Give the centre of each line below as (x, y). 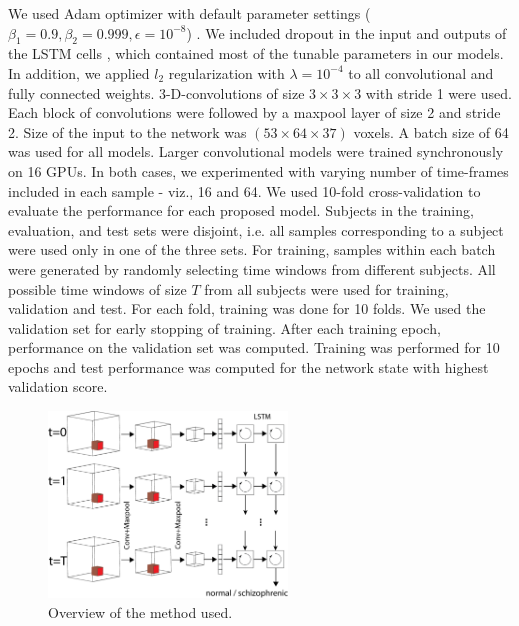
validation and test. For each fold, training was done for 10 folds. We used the (247, 308)
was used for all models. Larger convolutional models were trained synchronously (256, 151)
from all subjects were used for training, (326, 288)
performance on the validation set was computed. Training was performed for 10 (254, 347)
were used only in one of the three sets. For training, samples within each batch (252, 249)
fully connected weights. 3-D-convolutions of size (156, 92)
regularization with (226, 72)
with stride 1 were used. (438, 92)
